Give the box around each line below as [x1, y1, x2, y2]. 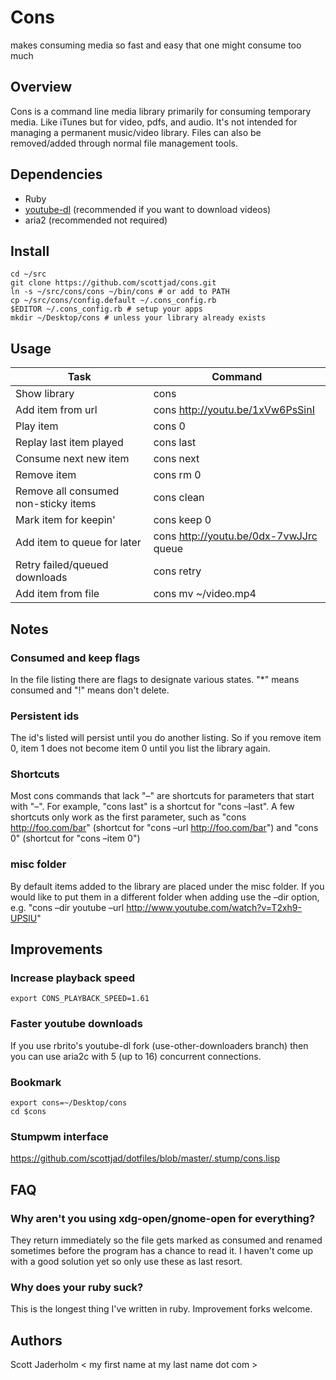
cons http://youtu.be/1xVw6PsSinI [153, 403, 315, 417]
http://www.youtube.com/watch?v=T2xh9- [126, 901, 302, 913]
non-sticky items [15, 497, 97, 511]
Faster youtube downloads [10, 1017, 143, 1031]
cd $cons [10, 1107, 47, 1117]
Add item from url [15, 403, 98, 417]
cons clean [153, 491, 205, 505]
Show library [15, 387, 75, 401]
